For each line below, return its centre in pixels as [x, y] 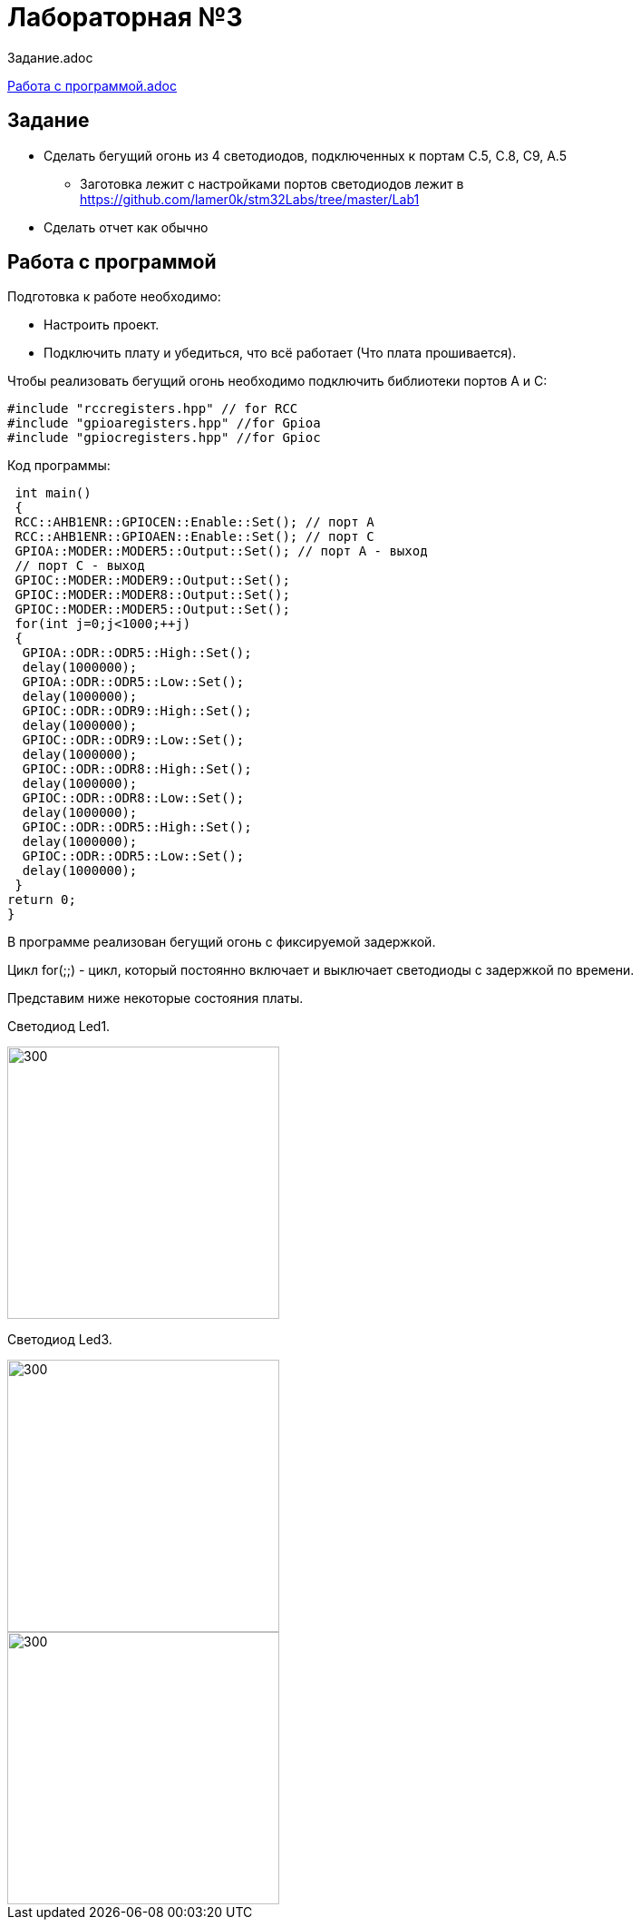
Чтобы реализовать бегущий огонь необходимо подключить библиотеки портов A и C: [277, 381]
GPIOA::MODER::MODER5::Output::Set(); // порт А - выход [221, 551]
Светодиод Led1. [59, 1027]
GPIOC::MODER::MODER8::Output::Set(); [152, 595]
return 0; [42, 900]
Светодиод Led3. [60, 1340]
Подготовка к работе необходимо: [114, 297]
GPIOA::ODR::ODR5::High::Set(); [137, 653]
